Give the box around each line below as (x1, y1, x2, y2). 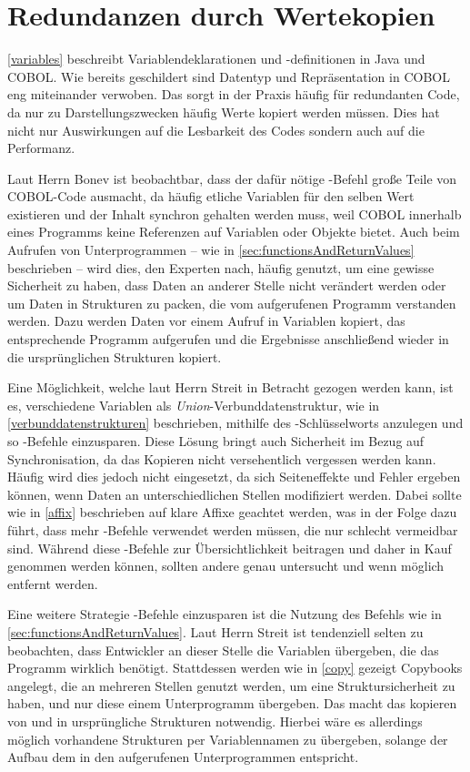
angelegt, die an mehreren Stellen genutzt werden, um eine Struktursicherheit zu (7, 675, 455, 695)
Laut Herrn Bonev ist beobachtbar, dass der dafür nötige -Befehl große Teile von (7, 168, 457, 188)
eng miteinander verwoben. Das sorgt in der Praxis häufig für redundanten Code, (7, 85, 460, 104)
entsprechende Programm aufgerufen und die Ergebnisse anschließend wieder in (7, 330, 449, 349)
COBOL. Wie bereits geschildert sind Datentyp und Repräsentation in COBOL (7, 66, 450, 86)
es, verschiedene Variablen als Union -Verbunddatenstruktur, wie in (7, 395, 380, 414)
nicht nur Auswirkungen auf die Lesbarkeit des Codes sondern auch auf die (7, 120, 425, 139)
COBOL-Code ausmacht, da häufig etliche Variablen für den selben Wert (7, 187, 415, 206)
